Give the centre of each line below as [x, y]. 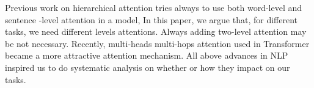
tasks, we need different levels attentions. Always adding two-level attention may [156, 31]
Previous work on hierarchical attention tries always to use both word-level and [154, 7]
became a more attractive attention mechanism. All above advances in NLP [147, 55]
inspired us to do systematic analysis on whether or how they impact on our [148, 67]
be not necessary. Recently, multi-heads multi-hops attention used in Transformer [157, 43]
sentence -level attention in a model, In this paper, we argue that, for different [152, 19]
